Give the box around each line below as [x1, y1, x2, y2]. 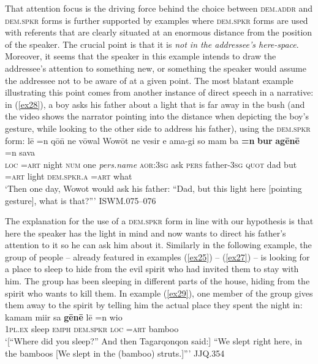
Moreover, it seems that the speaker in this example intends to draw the [5, 50, 276, 63]
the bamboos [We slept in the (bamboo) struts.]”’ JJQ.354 [5, 346, 225, 359]
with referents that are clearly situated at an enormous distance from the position [5, 26, 312, 39]
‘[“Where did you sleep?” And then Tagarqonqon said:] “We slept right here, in [5, 335, 302, 347]
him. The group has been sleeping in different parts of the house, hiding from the [5, 275, 310, 287]
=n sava [5, 146, 36, 159]
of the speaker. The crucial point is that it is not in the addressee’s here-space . [5, 37, 299, 50]
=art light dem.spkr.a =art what [5, 170, 132, 183]
